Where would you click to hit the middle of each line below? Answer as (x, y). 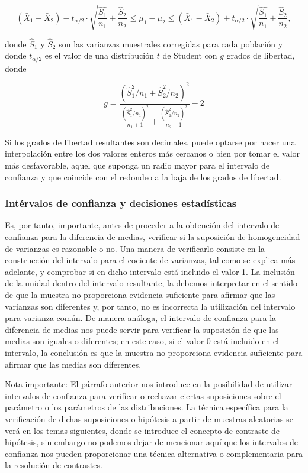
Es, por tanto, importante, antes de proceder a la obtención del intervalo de (142, 225)
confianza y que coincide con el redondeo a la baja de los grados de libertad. (143, 176)
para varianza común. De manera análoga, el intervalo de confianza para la (141, 318)
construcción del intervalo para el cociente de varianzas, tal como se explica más (150, 260)
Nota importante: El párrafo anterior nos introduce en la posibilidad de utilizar (149, 384)
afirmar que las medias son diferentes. (73, 364)
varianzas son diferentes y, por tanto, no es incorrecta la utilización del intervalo (150, 306)
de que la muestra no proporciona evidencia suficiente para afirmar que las (140, 295)
